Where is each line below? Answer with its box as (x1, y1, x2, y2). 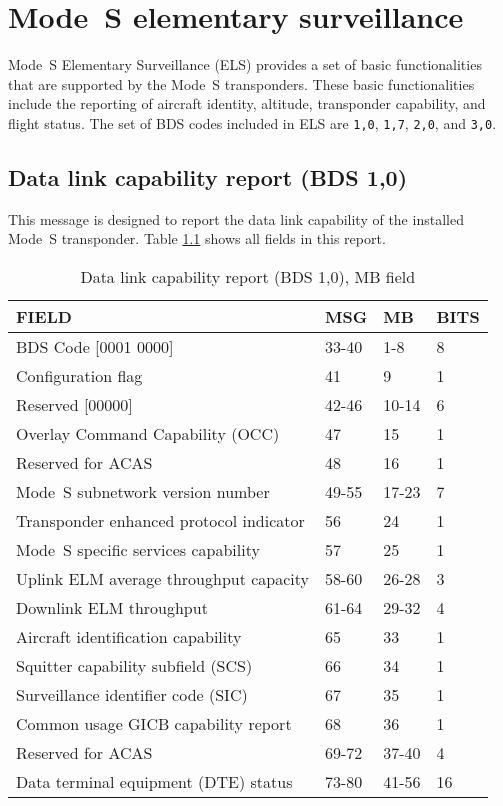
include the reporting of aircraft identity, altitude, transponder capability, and (8, 93, 486, 114)
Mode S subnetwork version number (16, 479, 270, 503)
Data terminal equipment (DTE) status (16, 769, 293, 793)
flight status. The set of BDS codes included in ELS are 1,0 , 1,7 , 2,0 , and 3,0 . (8, 112, 497, 133)
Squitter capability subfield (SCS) (16, 653, 253, 677)
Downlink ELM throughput (16, 595, 208, 619)
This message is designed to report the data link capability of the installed (8, 208, 464, 229)
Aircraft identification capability (16, 624, 242, 648)
